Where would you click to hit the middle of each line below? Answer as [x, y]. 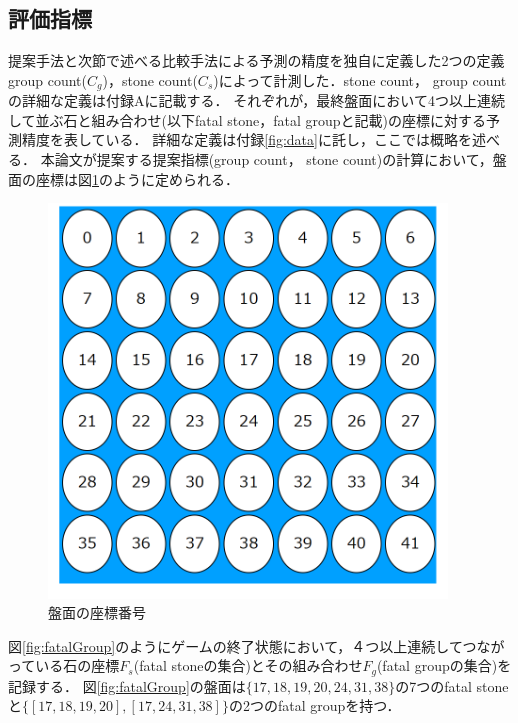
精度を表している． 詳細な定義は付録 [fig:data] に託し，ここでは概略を [246, 139]
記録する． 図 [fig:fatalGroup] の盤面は [127, 685]
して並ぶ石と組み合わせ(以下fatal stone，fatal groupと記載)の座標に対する [247, 119]
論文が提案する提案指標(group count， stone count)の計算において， [273, 159]
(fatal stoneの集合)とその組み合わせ [248, 665]
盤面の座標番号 [97, 612]
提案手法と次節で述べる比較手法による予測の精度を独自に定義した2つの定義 [256, 60]
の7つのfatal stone [452, 685]
